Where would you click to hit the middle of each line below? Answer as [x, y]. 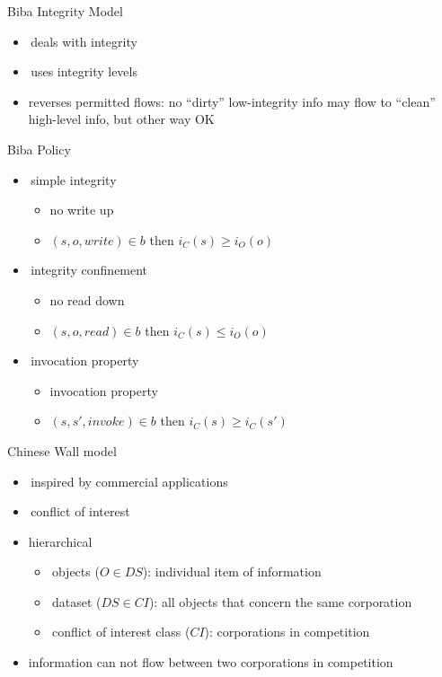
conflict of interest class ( [121, 632]
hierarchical [60, 541]
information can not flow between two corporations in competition [211, 662]
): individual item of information [232, 571]
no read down [87, 299]
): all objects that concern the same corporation [280, 601]
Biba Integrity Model [65, 11]
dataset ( [76, 601]
